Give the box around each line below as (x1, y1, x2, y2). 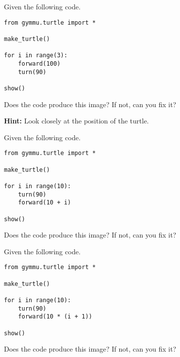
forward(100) (18, 60, 61, 67)
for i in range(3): (4, 52, 68, 59)
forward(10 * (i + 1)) (18, 313, 92, 320)
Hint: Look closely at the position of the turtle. (4, 116, 149, 126)
